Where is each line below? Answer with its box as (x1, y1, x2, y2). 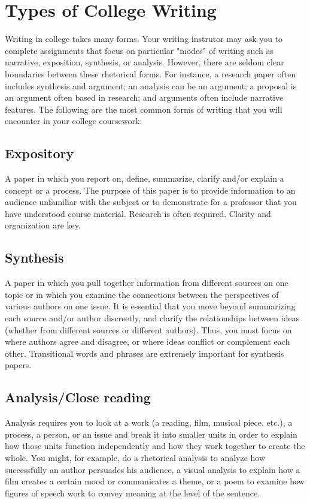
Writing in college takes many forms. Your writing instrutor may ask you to (5, 32, 283, 45)
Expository (5, 144, 74, 162)
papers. (5, 359, 32, 371)
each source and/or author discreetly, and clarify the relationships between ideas (5, 312, 300, 324)
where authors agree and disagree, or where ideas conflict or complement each (5, 335, 290, 348)
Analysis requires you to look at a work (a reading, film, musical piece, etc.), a (5, 416, 293, 429)
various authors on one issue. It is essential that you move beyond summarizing (5, 300, 296, 312)
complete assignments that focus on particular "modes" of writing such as (5, 44, 273, 56)
